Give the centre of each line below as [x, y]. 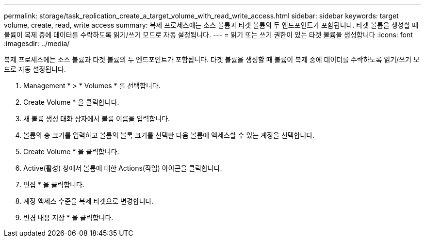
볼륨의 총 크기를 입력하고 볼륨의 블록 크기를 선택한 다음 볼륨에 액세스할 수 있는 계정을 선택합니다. [169, 135]
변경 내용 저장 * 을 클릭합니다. [68, 217]
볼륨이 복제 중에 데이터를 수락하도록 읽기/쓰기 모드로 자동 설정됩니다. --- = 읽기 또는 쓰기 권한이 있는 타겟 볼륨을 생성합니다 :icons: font [208, 35]
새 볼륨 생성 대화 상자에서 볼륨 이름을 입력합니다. [97, 119]
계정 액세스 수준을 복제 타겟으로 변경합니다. [89, 201]
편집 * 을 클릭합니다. [54, 185]
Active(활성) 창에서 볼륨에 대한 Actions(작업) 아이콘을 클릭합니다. [123, 168]
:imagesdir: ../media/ [37, 43]
